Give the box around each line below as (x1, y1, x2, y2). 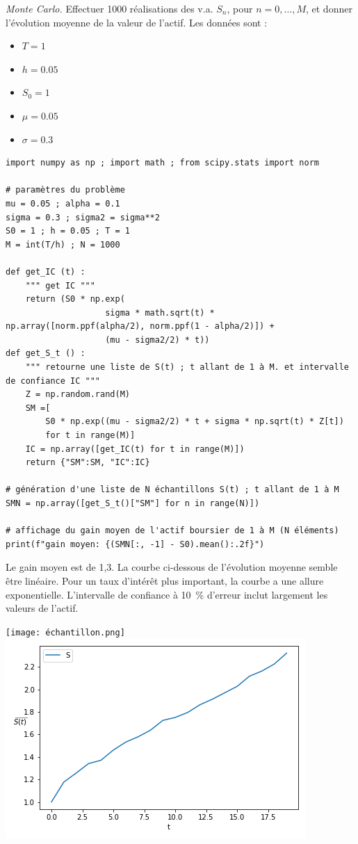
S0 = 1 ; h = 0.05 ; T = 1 (6, 226, 130, 236)
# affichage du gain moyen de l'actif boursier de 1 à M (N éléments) (6, 526, 339, 536)
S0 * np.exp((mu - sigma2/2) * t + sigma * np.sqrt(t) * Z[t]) (45, 416, 344, 427)
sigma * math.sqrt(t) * (105, 307, 215, 318)
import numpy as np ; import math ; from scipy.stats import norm (6, 158, 320, 168)
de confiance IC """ (6, 375, 101, 386)
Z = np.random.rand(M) (25, 389, 130, 400)
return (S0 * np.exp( (25, 294, 125, 305)
